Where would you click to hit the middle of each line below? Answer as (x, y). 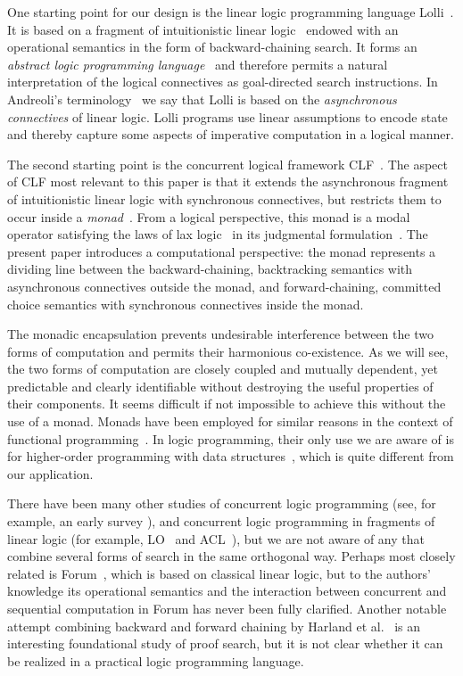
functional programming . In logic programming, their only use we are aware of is (231, 438)
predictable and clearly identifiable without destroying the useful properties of (220, 386)
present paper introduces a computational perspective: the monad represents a (222, 251)
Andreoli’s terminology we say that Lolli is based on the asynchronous (202, 99)
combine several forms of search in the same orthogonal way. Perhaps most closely (231, 556)
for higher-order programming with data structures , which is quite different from (231, 456)
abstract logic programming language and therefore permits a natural (198, 64)
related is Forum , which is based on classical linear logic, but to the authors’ (219, 573)
